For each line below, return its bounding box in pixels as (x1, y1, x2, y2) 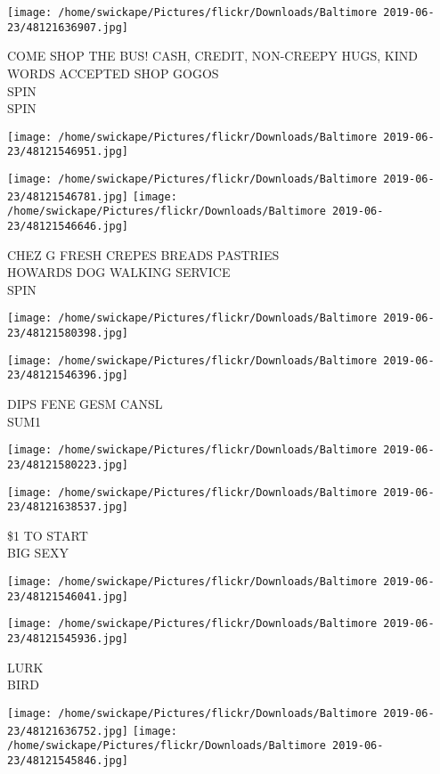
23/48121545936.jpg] (7, 632, 129, 645)
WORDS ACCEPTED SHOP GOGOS (7, 63, 219, 82)
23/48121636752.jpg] (7, 724, 129, 737)
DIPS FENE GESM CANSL (7, 395, 163, 413)
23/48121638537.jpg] (7, 501, 129, 514)
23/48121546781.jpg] (7, 190, 129, 203)
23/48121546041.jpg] (7, 590, 129, 603)
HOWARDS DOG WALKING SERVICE (7, 263, 231, 281)
